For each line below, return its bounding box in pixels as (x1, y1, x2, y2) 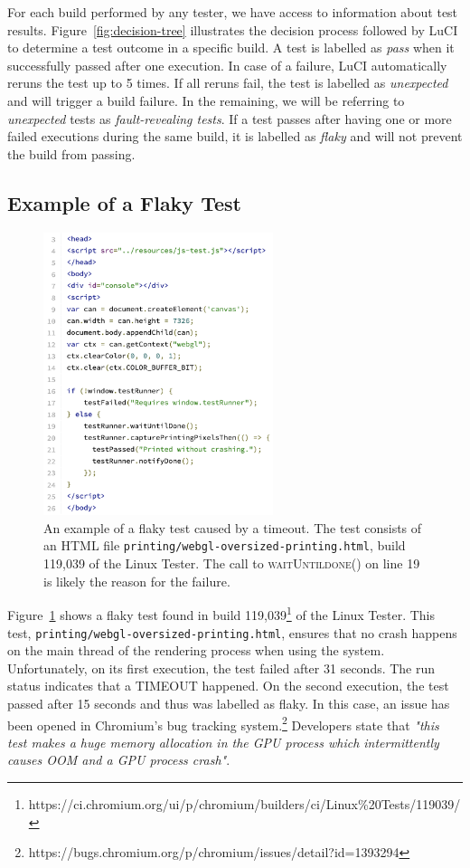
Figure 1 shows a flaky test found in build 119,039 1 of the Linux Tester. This (7, 603, 436, 624)
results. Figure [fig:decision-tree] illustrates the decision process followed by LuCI (7, 20, 458, 39)
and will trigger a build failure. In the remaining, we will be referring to (7, 91, 405, 110)
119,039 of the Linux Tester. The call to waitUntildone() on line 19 (43, 554, 420, 573)
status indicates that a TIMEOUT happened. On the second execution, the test (7, 676, 449, 695)
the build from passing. (7, 144, 136, 163)
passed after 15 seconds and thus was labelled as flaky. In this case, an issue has (7, 693, 450, 712)
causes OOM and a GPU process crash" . (7, 750, 230, 769)
